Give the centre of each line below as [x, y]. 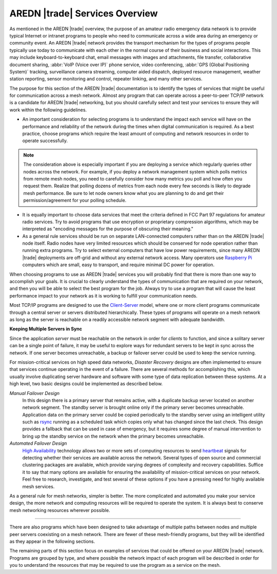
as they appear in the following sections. [52, 541]
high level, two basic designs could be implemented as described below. [86, 384]
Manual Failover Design [35, 393]
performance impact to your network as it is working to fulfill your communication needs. [103, 295]
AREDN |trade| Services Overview [84, 13]
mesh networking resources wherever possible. [60, 510]
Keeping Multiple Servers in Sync [46, 329]
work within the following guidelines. [48, 110]
